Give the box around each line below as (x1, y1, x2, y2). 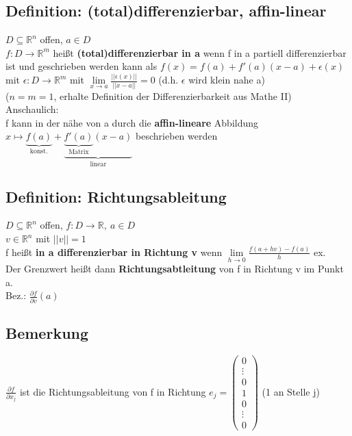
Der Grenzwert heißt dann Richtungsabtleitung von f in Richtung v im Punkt (5, 261, 344, 276)
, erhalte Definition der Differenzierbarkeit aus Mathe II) (53, 88, 292, 103)
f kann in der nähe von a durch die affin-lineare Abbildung (5, 115, 259, 129)
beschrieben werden (136, 129, 218, 143)
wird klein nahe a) (188, 73, 265, 87)
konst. (29, 148, 48, 155)
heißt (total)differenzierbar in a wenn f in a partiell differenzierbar (53, 45, 347, 60)
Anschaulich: (5, 102, 59, 116)
